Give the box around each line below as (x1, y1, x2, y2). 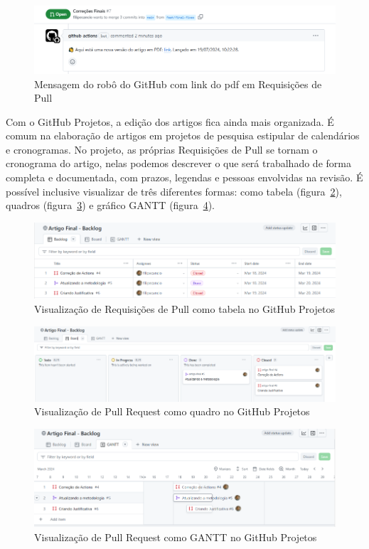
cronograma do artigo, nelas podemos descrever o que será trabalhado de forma (6, 156, 351, 171)
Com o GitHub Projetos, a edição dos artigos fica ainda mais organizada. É (6, 114, 334, 129)
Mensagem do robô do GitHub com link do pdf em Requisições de (34, 76, 322, 91)
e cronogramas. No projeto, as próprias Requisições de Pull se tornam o (6, 142, 318, 156)
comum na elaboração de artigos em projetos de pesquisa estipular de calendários (6, 128, 360, 143)
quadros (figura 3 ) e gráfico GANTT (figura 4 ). (6, 198, 215, 213)
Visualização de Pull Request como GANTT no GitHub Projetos (34, 529, 317, 544)
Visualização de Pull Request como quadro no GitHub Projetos (34, 404, 310, 419)
